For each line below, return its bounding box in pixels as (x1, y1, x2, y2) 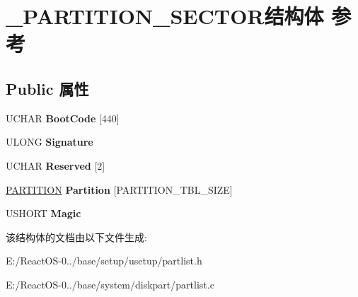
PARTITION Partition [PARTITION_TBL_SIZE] (6, 182, 233, 197)
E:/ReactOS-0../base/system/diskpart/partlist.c (6, 276, 214, 291)
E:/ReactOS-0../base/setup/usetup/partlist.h (6, 253, 202, 268)
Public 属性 (6, 77, 89, 99)
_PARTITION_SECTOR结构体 (6, 1, 324, 30)
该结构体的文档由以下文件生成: (6, 229, 147, 244)
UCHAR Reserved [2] (6, 158, 105, 173)
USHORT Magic (6, 206, 81, 221)
